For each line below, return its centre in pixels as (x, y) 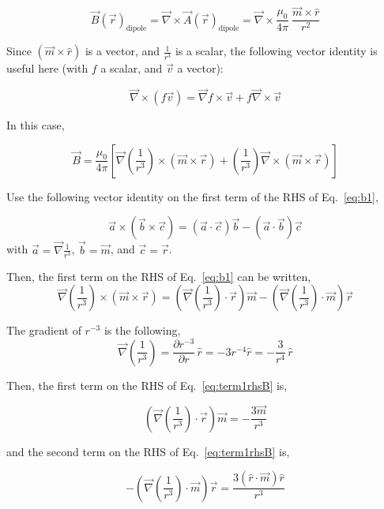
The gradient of (44, 330)
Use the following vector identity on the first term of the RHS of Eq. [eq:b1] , (192, 196)
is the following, (142, 330)
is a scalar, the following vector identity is (276, 51)
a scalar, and (132, 68)
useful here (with (47, 68)
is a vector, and (122, 51)
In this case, (36, 125)
